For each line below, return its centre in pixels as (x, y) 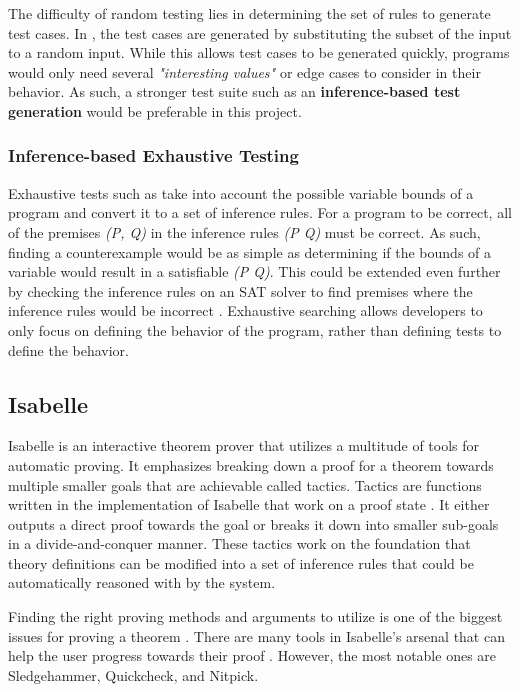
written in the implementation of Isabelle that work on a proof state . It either (249, 504)
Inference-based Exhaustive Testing (153, 155)
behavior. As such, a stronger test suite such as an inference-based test (234, 91)
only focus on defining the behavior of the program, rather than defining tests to (255, 329)
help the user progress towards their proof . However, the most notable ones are (252, 655)
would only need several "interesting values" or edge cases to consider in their (244, 71)
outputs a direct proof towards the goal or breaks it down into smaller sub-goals (253, 523)
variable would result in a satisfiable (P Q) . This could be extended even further (254, 271)
